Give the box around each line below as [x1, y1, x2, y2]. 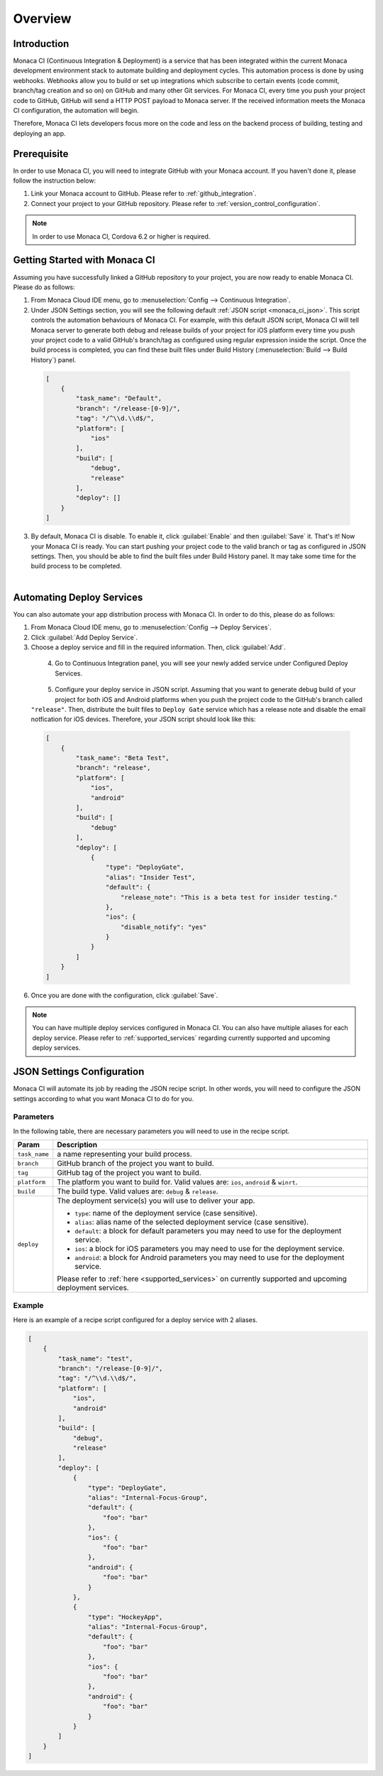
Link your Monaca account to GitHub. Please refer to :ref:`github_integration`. [30, 189, 257, 198]
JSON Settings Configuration [13, 1066, 145, 1078]
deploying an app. [13, 129, 66, 138]
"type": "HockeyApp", [87, 1613, 163, 1621]
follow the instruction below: [13, 176, 96, 185]
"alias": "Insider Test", [105, 873, 196, 881]
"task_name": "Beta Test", [75, 754, 170, 762]
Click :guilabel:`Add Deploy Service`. [30, 633, 138, 641]
